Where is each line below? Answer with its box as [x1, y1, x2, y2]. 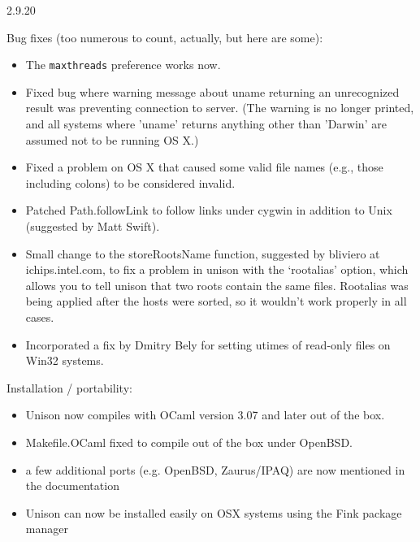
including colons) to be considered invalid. [25, 174, 236, 191]
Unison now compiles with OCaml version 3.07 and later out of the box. [25, 406, 385, 423]
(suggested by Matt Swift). [25, 218, 160, 234]
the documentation [25, 477, 119, 494]
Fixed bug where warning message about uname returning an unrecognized [25, 83, 400, 100]
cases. [25, 308, 54, 325]
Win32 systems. [25, 352, 104, 369]
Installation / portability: [6, 379, 132, 396]
